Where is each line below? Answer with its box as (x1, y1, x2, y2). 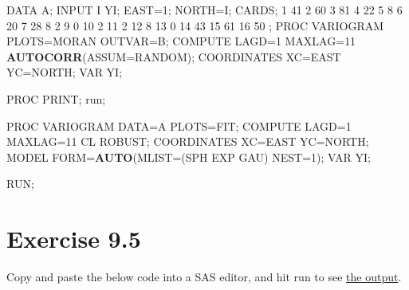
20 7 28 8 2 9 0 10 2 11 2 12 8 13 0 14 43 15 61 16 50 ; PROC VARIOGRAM (6, 17, 384, 33)
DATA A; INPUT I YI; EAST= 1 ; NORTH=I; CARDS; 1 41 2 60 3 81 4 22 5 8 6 (6, 2, 403, 18)
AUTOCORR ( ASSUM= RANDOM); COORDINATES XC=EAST (6, 48, 341, 65)
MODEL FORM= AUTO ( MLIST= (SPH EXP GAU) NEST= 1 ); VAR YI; (6, 148, 371, 165)
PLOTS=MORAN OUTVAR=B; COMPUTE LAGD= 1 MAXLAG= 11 (6, 33, 356, 49)
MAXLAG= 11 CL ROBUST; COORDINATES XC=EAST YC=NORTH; (6, 133, 369, 150)
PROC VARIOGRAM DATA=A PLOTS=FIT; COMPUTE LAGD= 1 (6, 117, 352, 134)
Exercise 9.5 (6, 222, 141, 255)
